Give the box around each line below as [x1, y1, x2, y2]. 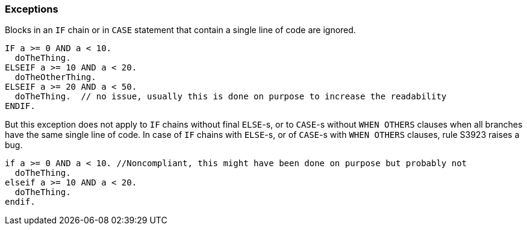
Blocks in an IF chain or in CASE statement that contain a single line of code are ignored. [5, 25, 356, 36]
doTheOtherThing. [14, 72, 96, 82]
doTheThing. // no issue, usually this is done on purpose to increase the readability [14, 92, 447, 102]
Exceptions [5, 3, 58, 15]
